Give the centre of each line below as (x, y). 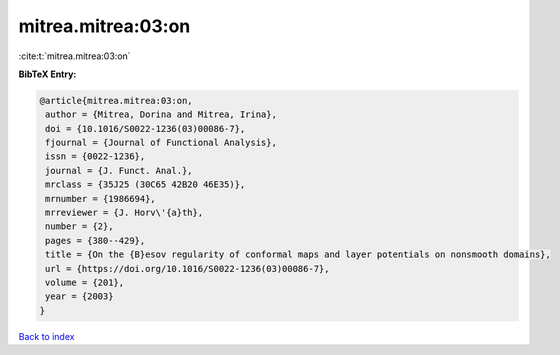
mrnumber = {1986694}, (101, 198)
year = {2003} (79, 296)
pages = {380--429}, (95, 240)
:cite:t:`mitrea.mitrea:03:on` (74, 56)
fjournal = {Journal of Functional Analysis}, (161, 143)
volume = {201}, (85, 282)
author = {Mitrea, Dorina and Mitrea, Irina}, (161, 114)
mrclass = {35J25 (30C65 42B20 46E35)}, (145, 184)
